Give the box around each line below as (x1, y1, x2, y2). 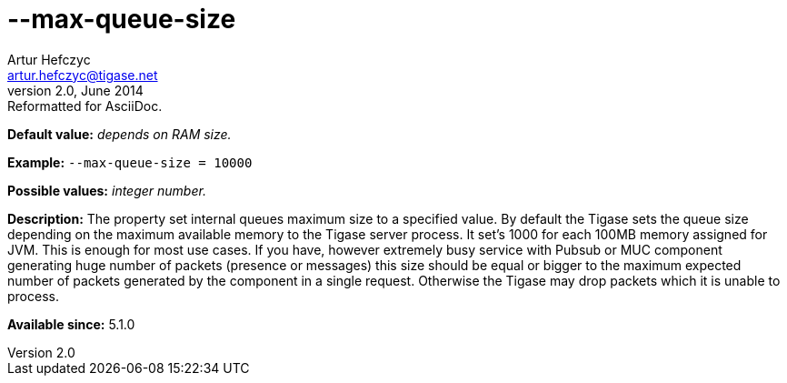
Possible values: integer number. (7, 182, 206, 198)
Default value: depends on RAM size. (7, 126, 232, 142)
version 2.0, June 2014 (7, 82, 144, 98)
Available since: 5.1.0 (7, 316, 135, 332)
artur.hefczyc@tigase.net (7, 66, 158, 83)
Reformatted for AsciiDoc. (7, 97, 163, 114)
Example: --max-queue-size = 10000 (7, 154, 253, 170)
